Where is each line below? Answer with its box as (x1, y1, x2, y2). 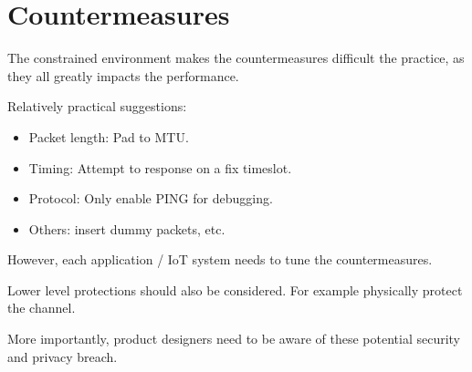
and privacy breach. (7, 346, 118, 366)
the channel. (7, 298, 76, 317)
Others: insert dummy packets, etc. (28, 219, 226, 238)
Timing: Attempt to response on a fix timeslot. (28, 158, 292, 177)
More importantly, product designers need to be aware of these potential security (7, 329, 460, 348)
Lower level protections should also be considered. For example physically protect (7, 280, 463, 299)
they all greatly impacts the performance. (7, 66, 239, 85)
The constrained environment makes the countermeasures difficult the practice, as (7, 48, 465, 67)
